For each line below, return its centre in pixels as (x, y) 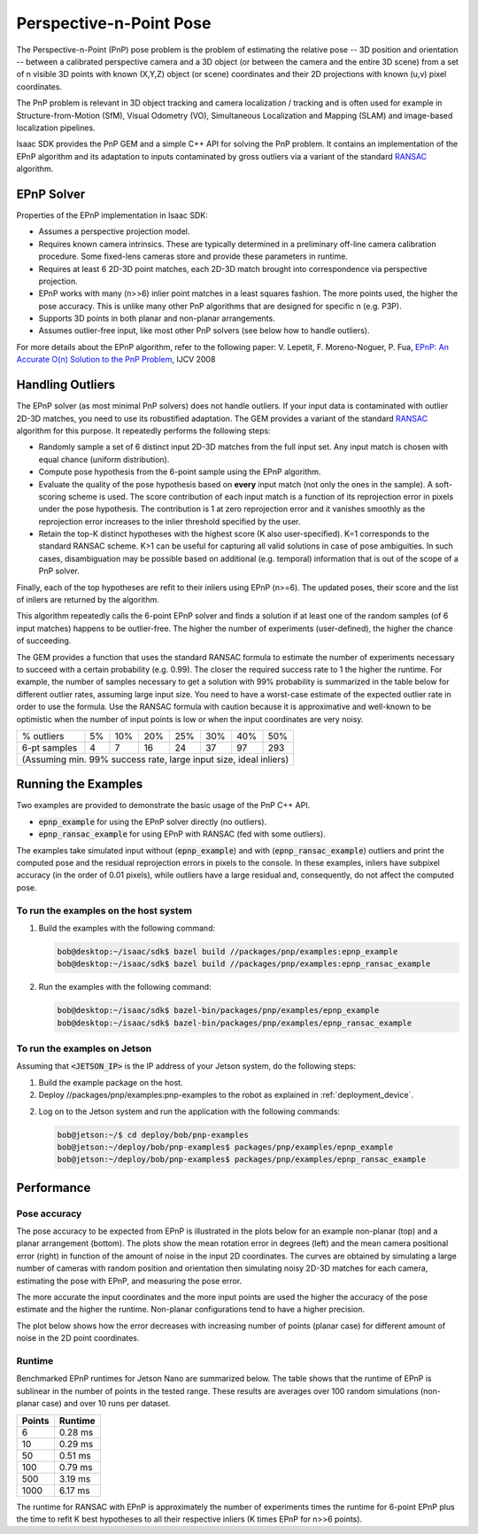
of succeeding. (44, 641)
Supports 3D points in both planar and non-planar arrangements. (157, 318)
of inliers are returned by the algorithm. (88, 600)
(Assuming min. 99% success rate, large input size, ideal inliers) (155, 759)
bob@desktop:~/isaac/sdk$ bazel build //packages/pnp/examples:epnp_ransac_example (244, 964)
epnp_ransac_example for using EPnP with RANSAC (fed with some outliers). (182, 834)
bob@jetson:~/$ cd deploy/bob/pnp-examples (153, 1135)
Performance (54, 1187)
